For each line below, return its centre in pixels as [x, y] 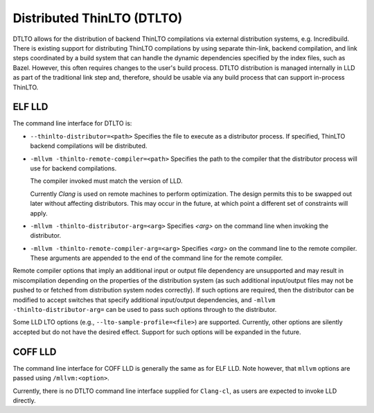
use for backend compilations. [73, 168]
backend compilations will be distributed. [89, 146]
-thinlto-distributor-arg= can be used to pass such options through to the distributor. [145, 310]
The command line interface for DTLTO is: [72, 123]
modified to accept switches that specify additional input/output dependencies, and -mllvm [144, 300]
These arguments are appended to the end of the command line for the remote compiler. [157, 258]
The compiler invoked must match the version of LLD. [106, 181]
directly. [24, 400]
